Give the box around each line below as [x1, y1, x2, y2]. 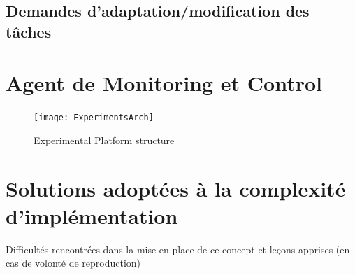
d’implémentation [6, 201, 178, 230]
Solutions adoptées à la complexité [6, 174, 346, 202]
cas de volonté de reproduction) [6, 255, 141, 270]
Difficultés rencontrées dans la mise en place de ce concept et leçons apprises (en [6, 241, 350, 256]
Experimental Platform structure [34, 132, 175, 147]
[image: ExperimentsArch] [34, 113, 154, 123]
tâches [6, 20, 52, 42]
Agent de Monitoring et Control [6, 69, 323, 97]
